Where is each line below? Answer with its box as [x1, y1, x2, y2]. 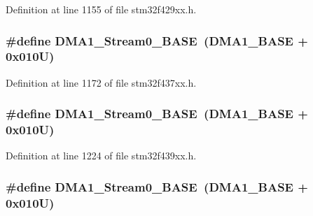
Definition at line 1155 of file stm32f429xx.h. [6, 2, 197, 16]
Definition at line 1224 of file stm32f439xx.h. [6, 148, 197, 163]
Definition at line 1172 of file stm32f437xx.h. [6, 75, 197, 89]
